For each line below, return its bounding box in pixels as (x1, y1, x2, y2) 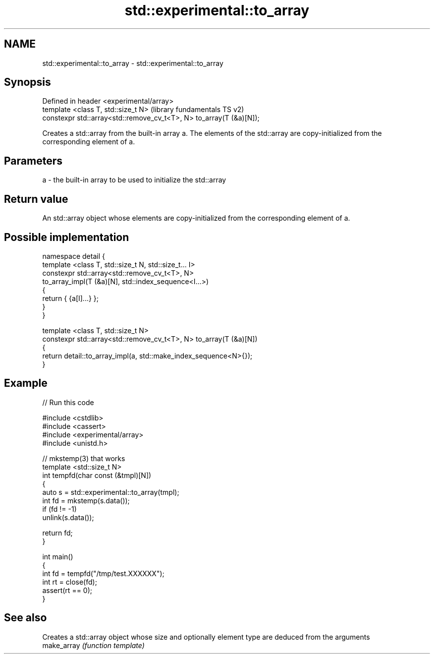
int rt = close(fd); (42, 577, 97, 586)
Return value (4, 192, 68, 205)
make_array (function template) (42, 641, 145, 650)
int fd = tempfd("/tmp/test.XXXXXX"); (42, 569, 164, 578)
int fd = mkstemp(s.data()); (42, 496, 130, 505)
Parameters (4, 154, 62, 167)
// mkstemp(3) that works (42, 454, 125, 463)
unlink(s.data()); (42, 513, 94, 522)
